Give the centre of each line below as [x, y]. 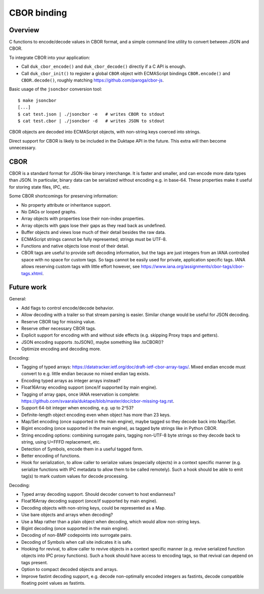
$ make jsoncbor [37, 100]
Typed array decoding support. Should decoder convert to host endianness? [98, 494]
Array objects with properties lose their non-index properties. [83, 219]
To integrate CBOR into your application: [50, 57]
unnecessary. [23, 148]
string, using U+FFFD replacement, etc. [61, 442]
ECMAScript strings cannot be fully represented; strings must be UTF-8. [94, 239]
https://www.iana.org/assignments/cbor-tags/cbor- [193, 267]
